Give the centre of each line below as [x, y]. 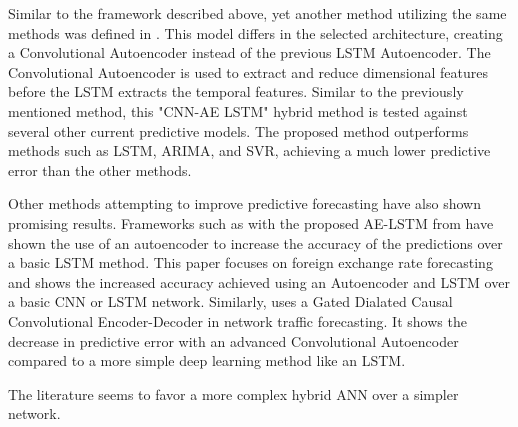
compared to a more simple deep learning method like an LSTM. [207, 360]
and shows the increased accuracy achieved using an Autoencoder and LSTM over [259, 281]
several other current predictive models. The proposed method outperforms [238, 130]
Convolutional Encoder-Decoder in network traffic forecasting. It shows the [237, 320]
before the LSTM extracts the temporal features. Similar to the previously [236, 91]
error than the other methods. [100, 169]
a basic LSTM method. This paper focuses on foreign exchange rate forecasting [250, 262]
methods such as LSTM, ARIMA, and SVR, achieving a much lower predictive [249, 150]
